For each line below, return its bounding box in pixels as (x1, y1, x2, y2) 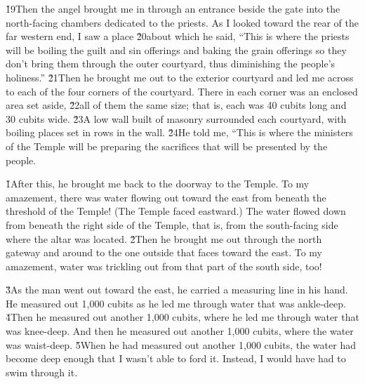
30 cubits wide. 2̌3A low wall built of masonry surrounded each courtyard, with (6, 111, 347, 126)
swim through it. (6, 364, 78, 379)
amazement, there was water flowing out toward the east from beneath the (6, 190, 326, 204)
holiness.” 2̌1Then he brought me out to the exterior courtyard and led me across (6, 69, 354, 84)
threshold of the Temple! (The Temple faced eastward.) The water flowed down (6, 204, 346, 218)
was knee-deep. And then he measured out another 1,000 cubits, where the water (6, 324, 354, 338)
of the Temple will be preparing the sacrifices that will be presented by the (6, 138, 328, 153)
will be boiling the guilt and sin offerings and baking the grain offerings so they (6, 42, 347, 57)
